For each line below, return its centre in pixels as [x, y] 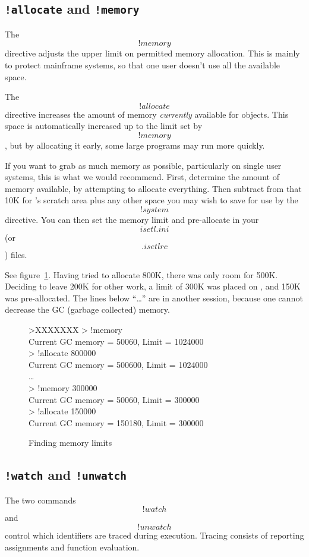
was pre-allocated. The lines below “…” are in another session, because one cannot [154, 298]
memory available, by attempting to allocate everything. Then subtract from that [153, 188]
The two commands [40, 500]
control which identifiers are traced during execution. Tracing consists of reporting [154, 535]
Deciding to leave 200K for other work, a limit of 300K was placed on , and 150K [153, 286]
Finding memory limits [70, 443]
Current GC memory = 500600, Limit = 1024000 [118, 364]
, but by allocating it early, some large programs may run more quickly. [135, 145]
